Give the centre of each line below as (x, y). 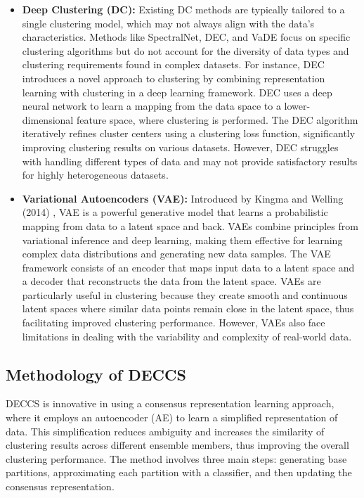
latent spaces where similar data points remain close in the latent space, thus (188, 308)
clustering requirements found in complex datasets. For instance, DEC (173, 64)
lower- (297, 106)
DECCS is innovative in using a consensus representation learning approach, (170, 403)
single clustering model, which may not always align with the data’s (168, 23)
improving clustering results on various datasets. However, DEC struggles (180, 147)
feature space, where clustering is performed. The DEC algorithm (217, 119)
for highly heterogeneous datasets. (95, 175)
